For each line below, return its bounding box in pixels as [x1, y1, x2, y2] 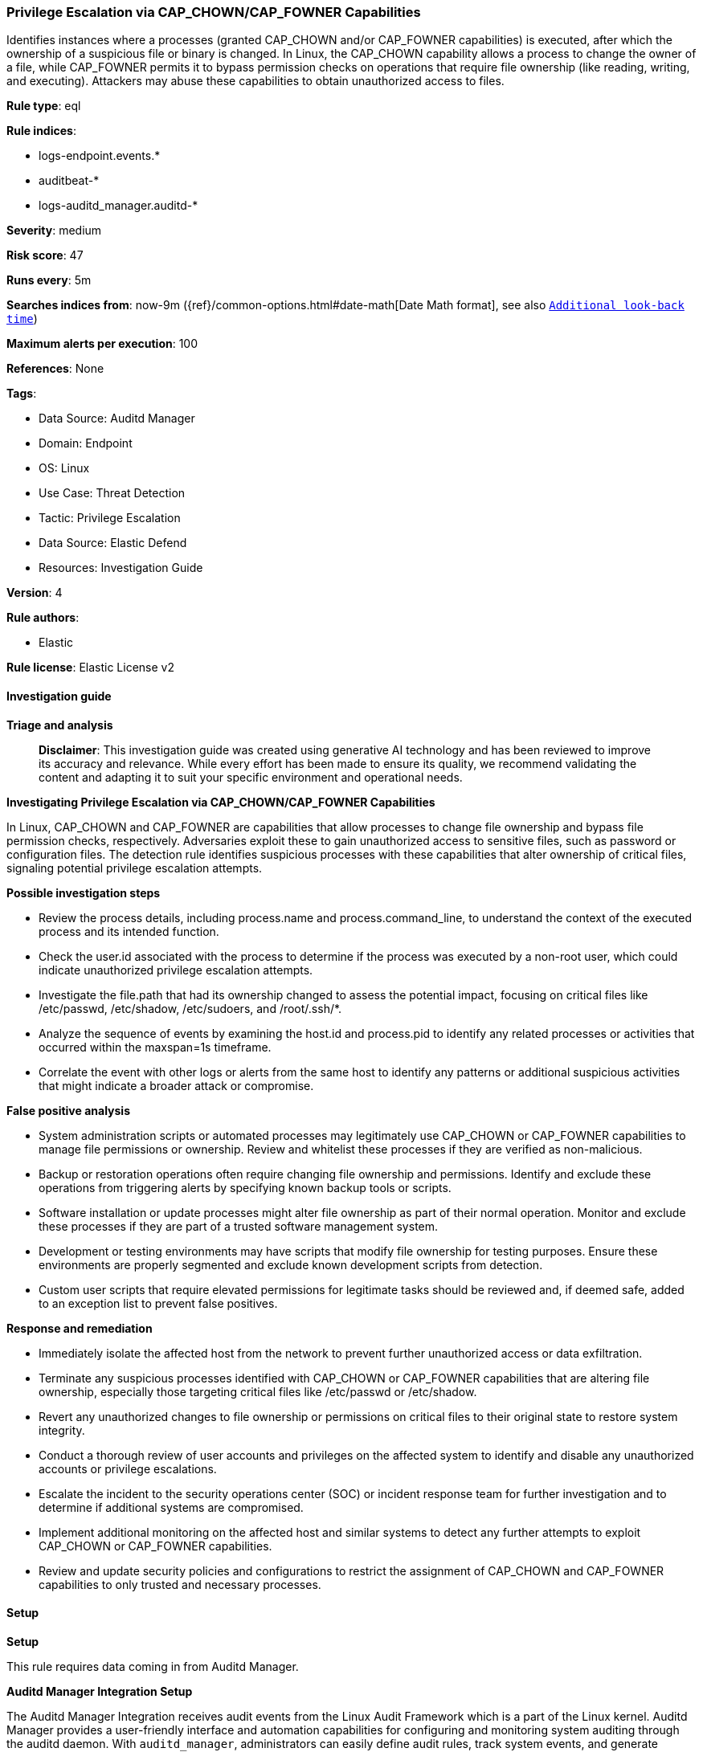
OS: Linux [39, 461, 90, 476]
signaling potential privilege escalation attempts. [6, 860, 263, 875]
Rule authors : [6, 611, 80, 625]
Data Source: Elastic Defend [39, 536, 187, 550]
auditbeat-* [39, 174, 100, 188]
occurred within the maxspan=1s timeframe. [39, 1039, 272, 1054]
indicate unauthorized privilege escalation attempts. [39, 962, 313, 977]
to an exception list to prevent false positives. [39, 1296, 278, 1310]
